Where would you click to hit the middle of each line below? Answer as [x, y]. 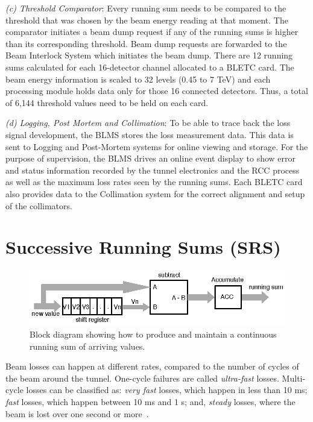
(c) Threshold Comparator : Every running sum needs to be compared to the [146, 8]
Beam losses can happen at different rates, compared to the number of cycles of [152, 366]
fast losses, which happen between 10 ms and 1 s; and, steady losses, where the [150, 401]
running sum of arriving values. [87, 346]
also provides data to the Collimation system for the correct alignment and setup [155, 193]
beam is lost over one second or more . [77, 413]
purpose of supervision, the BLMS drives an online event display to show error [150, 158]
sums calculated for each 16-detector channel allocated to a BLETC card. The [150, 67]
